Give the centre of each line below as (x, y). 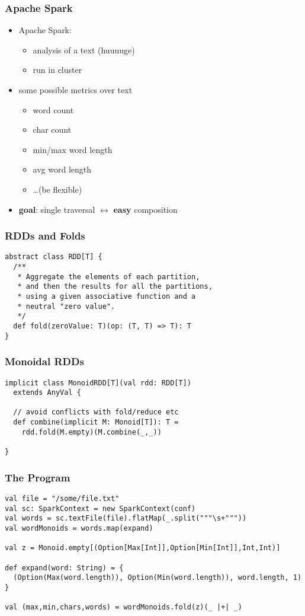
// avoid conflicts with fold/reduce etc (96, 412)
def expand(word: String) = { (64, 568)
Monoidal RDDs (44, 361)
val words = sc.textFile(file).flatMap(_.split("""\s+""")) (126, 518)
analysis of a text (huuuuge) (84, 50)
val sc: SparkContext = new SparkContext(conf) (100, 508)
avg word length (62, 169)
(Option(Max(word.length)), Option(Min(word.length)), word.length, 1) (158, 578)
